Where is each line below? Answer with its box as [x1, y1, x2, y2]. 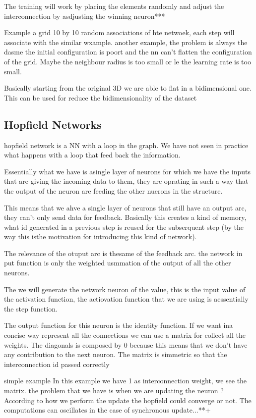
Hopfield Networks [4, 116, 102, 132]
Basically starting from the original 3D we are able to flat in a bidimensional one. [4, 83, 252, 93]
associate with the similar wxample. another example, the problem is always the [4, 37, 248, 47]
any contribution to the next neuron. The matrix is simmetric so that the [4, 349, 227, 360]
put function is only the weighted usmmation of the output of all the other [4, 258, 231, 268]
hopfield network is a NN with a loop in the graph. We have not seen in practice [4, 140, 249, 150]
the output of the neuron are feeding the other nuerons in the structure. [4, 185, 223, 196]
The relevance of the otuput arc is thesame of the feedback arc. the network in [4, 248, 243, 258]
